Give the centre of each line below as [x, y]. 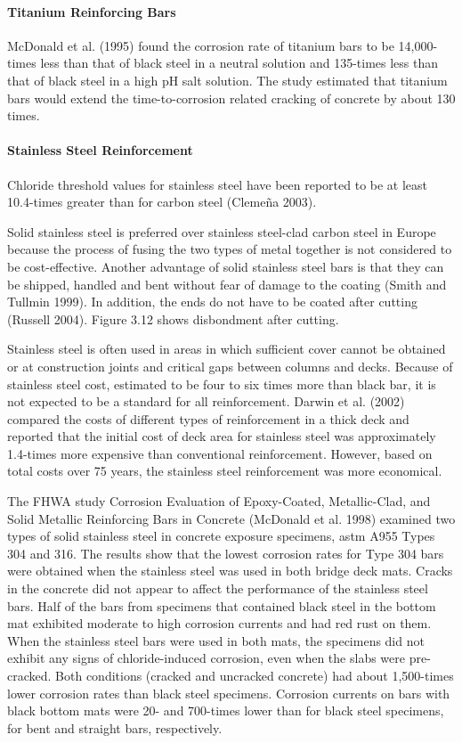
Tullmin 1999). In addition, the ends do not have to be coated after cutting [212, 302]
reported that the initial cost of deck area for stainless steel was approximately [222, 436]
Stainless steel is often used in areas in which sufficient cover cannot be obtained [227, 349]
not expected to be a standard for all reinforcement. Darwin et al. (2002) [206, 401]
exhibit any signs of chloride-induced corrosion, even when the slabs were [206, 658]
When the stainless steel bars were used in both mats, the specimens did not [216, 640]
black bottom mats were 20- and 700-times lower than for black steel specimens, [226, 710]
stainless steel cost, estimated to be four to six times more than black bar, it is [222, 384]
